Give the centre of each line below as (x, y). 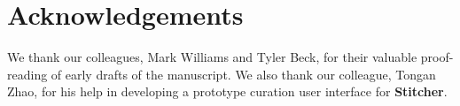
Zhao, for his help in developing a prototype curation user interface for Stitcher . (227, 91)
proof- (437, 57)
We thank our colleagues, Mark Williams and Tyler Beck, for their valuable (212, 57)
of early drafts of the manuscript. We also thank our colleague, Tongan (243, 74)
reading (27, 74)
